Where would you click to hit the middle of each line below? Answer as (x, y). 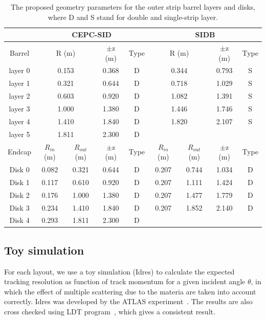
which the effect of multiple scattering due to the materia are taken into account (130, 291)
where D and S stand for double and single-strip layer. (133, 17)
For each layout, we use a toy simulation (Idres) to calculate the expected (119, 271)
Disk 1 (19, 182)
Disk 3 (19, 207)
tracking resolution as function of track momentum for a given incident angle (125, 281)
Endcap (20, 152)
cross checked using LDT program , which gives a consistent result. (110, 312)
